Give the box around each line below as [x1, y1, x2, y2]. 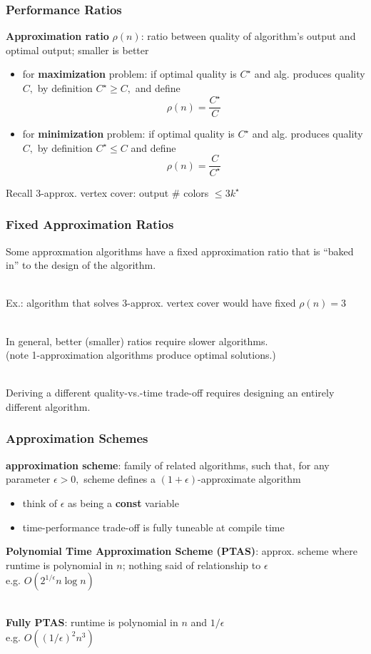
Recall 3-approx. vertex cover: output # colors [6, 185, 209, 200]
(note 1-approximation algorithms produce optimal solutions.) [6, 347, 276, 362]
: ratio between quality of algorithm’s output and [141, 29, 356, 44]
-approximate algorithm [198, 471, 301, 486]
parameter [6, 471, 51, 486]
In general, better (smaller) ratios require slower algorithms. [6, 333, 268, 348]
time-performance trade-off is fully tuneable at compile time [22, 519, 285, 534]
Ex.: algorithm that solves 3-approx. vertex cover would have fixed [6, 295, 296, 310]
